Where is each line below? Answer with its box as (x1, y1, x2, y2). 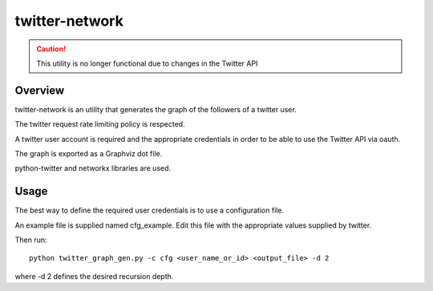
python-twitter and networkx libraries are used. (14, 164, 172, 173)
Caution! (36, 44, 67, 54)
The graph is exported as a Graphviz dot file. (14, 149, 163, 159)
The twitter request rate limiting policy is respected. (14, 119, 185, 129)
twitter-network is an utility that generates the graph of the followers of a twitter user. (14, 104, 297, 114)
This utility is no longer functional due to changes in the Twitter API (36, 59, 258, 68)
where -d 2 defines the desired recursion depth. (14, 271, 174, 281)
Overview (14, 83, 65, 97)
